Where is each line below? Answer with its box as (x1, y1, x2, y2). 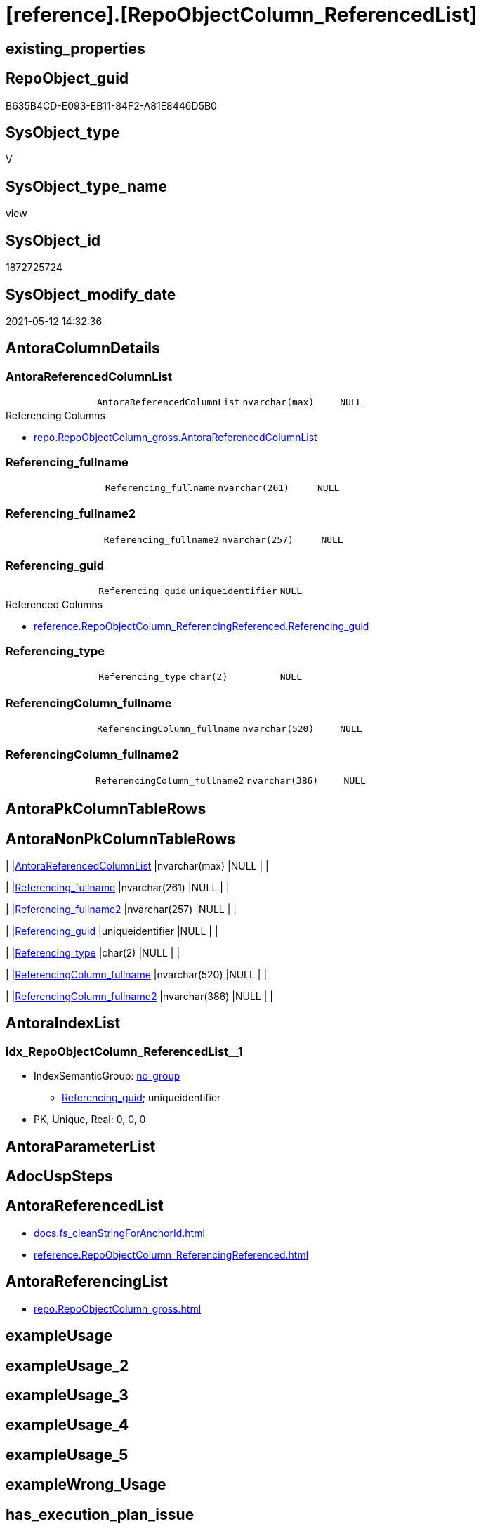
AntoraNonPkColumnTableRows (6, 829, 236, 848)
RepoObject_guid (6, 70, 129, 88)
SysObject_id (6, 231, 101, 249)
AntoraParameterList (6, 1137, 156, 1155)
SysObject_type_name (6, 177, 168, 195)
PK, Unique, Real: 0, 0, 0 (34, 1113, 146, 1126)
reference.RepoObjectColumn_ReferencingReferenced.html (34, 1248, 309, 1261)
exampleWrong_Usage (6, 1476, 166, 1494)
